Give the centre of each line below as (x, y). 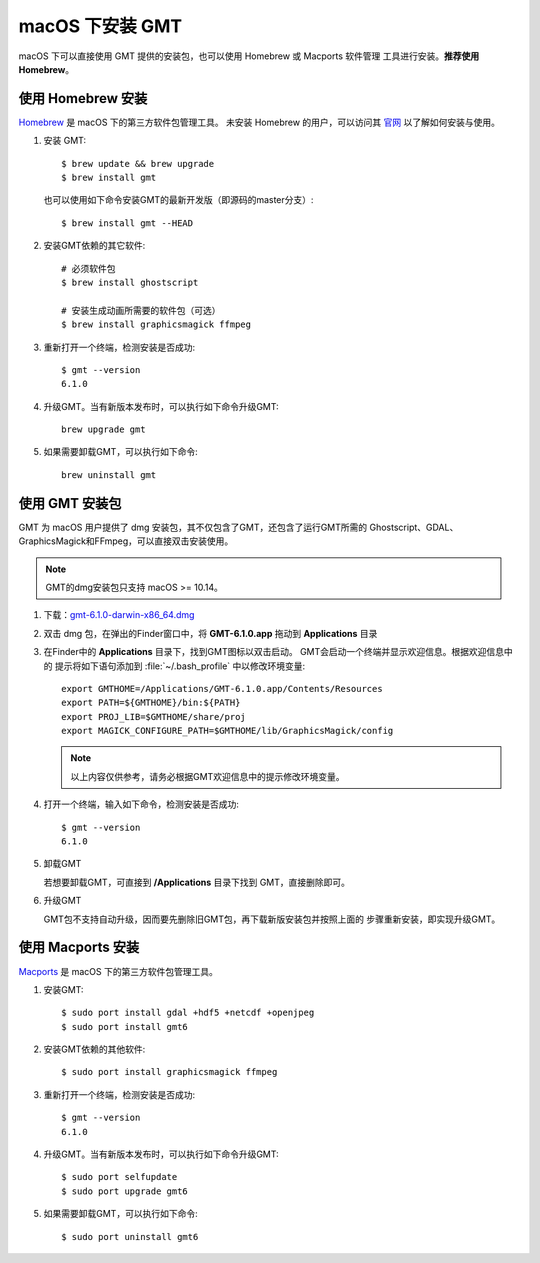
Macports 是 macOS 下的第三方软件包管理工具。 (118, 971)
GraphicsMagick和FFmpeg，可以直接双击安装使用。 (126, 541)
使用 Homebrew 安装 (83, 98)
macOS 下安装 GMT (100, 26)
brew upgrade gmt (103, 429)
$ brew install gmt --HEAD (127, 223)
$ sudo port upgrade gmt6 (125, 1191)
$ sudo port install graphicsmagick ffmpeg (169, 1072)
